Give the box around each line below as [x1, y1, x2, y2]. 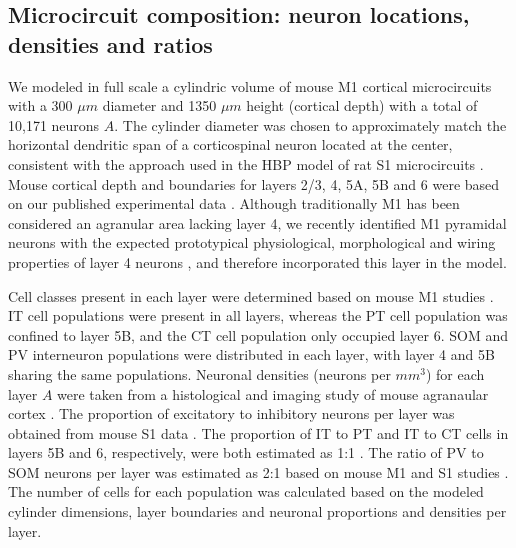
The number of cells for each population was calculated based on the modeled [8, 481, 484, 502]
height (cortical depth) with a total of [246, 95, 478, 116]
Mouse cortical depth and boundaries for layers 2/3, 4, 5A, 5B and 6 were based [8, 173, 500, 194]
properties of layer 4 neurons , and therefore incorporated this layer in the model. [8, 251, 507, 272]
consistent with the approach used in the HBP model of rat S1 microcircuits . [8, 153, 484, 174]
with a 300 [8, 95, 73, 116]
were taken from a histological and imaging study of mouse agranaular [57, 383, 489, 404]
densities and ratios [8, 28, 213, 59]
